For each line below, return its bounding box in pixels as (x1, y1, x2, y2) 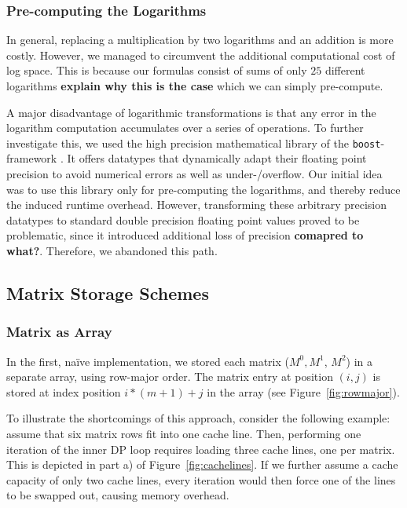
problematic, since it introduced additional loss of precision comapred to (6, 227, 364, 243)
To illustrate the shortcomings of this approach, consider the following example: (6, 410, 390, 426)
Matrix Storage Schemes (6, 280, 209, 305)
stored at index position (6, 383, 121, 400)
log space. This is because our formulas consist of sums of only (6, 62, 307, 79)
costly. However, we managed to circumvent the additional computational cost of (6, 46, 395, 63)
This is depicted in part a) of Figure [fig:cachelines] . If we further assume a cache (6, 456, 398, 473)
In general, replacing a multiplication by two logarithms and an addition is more (6, 31, 394, 48)
